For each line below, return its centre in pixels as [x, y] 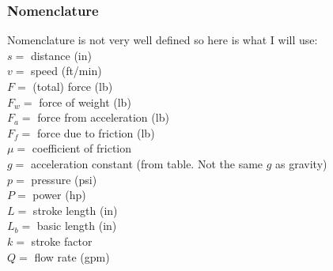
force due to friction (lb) [96, 132]
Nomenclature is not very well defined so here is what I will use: [163, 40]
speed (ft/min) [66, 71]
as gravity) [301, 163]
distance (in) [61, 55]
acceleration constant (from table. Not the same [147, 163]
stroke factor [62, 241]
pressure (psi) [64, 179]
